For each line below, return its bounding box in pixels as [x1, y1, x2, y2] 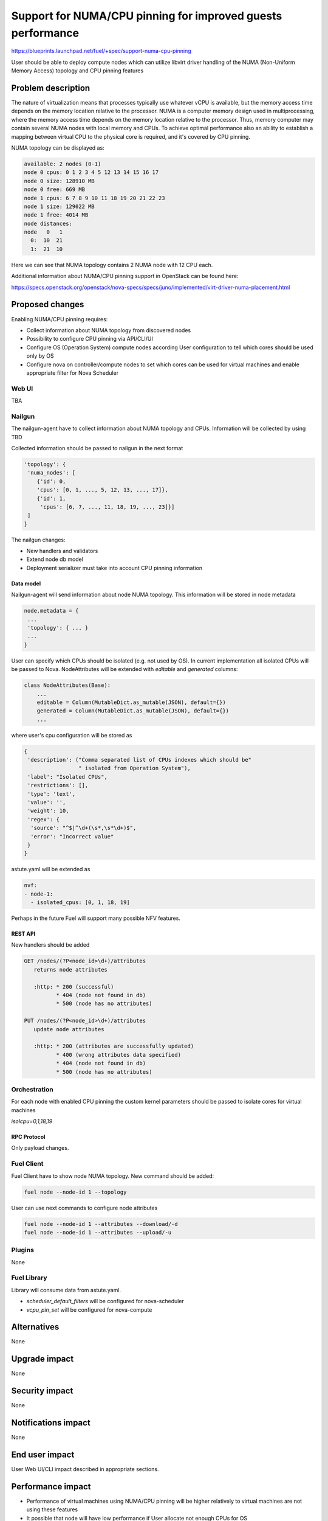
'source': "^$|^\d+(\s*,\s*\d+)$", [30, 824, 137, 832]
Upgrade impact [11, 1354, 74, 1364]
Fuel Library [11, 1273, 47, 1282]
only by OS [26, 352, 54, 360]
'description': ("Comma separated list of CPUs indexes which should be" [27, 756, 252, 764]
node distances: [24, 220, 73, 227]
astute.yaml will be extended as [11, 866, 91, 873]
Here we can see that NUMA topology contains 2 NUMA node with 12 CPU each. [11, 261, 213, 268]
